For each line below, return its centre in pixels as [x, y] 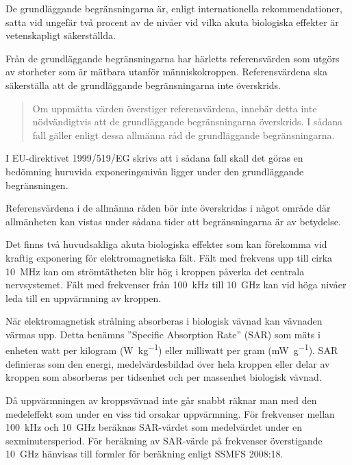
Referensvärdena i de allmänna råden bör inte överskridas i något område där [168, 208]
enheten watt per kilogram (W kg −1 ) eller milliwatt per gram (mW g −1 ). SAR [172, 349]
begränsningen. [37, 185]
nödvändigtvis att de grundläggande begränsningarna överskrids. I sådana [187, 122]
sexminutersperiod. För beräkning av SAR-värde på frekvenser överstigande [164, 440]
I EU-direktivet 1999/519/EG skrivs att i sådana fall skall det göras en [154, 158]
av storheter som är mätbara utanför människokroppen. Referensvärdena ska [166, 72]
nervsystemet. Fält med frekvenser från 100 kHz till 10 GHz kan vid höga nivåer [176, 285]
